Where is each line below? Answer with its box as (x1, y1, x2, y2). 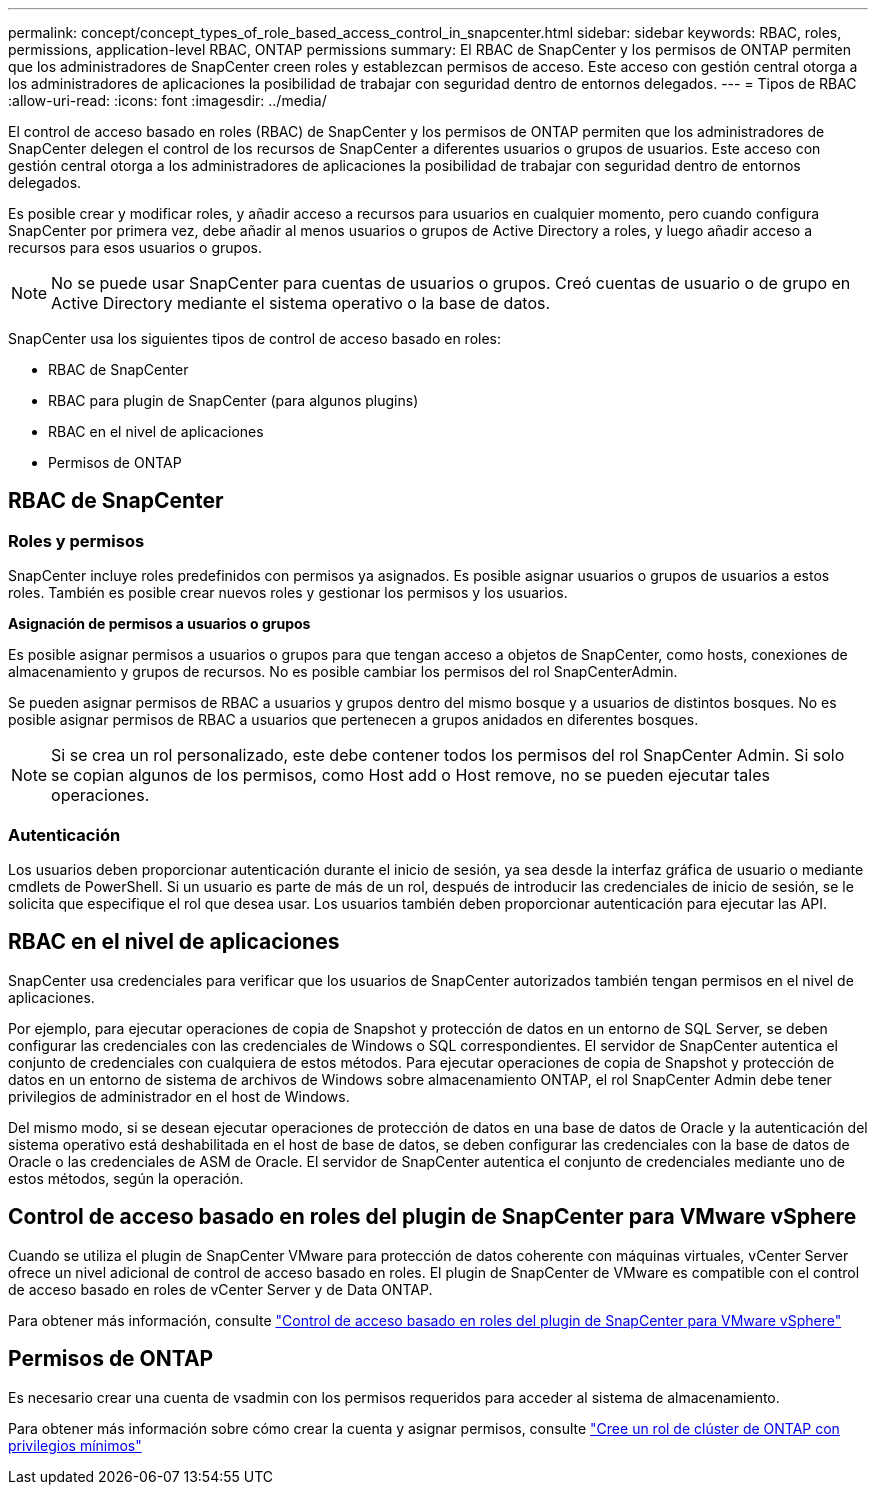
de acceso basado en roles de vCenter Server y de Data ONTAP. (8, 1280, 433, 1298)
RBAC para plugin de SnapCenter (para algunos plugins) (48, 392, 419, 409)
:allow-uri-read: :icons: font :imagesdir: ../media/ (8, 92, 327, 109)
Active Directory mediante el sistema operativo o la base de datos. (51, 293, 551, 313)
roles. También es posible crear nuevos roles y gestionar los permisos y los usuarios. (8, 584, 568, 602)
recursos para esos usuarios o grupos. (8, 239, 262, 256)
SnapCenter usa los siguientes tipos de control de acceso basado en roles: (8, 330, 502, 347)
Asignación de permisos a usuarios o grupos (8, 615, 311, 633)
